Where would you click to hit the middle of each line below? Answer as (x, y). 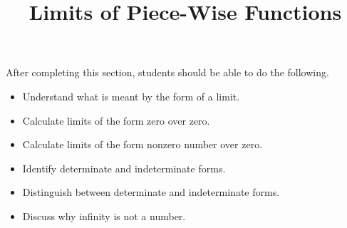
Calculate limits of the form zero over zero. (116, 120)
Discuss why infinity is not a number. (104, 216)
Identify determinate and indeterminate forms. (124, 168)
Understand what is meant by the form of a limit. (131, 96)
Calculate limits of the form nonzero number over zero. (143, 144)
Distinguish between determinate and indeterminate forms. (151, 192)
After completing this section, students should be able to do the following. (167, 72)
